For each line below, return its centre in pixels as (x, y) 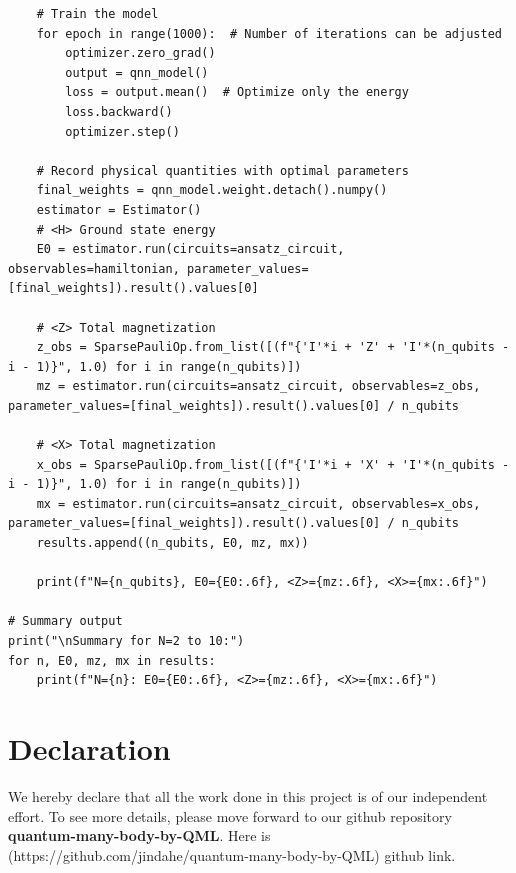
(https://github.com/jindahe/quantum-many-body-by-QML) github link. (232, 854)
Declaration (89, 747)
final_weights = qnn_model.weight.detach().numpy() (212, 190)
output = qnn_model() (137, 72)
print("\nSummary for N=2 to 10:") (126, 641)
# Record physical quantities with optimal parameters (222, 170)
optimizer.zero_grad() (140, 53)
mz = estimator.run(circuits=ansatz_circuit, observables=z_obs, (258, 386)
